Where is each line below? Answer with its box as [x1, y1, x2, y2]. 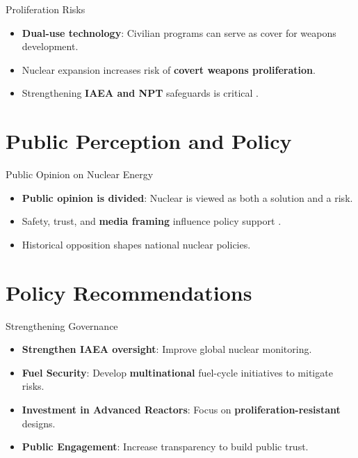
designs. [22, 416, 56, 430]
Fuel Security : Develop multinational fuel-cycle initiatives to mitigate [22, 365, 333, 379]
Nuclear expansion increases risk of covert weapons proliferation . [22, 62, 316, 77]
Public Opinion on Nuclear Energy [6, 167, 154, 182]
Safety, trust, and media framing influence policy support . [22, 214, 282, 228]
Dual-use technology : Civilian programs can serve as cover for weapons [22, 25, 336, 40]
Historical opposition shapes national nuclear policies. [22, 237, 251, 251]
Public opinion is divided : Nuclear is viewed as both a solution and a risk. [22, 190, 353, 205]
